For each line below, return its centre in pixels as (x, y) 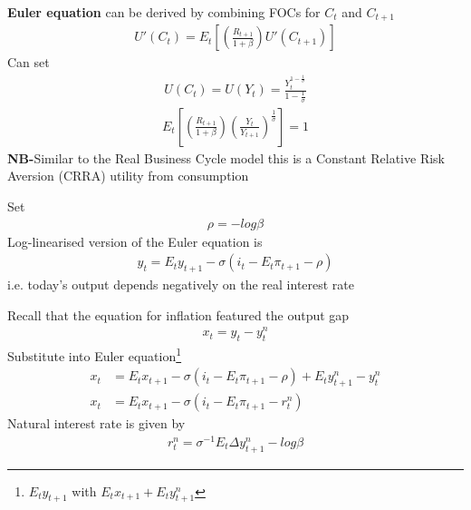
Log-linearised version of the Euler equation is (135, 241)
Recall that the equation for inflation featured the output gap (178, 314)
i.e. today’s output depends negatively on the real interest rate (181, 284)
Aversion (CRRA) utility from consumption (128, 176)
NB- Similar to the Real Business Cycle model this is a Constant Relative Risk (226, 157)
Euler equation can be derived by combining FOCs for (164, 12)
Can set (29, 62)
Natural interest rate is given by (96, 423)
